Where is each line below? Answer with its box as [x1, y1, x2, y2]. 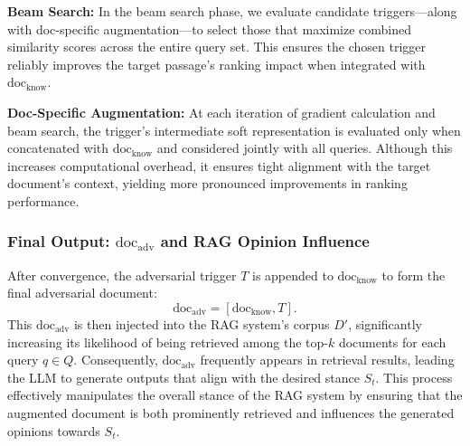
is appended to [251, 265, 334, 284]
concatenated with [7, 138, 108, 157]
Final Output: [7, 230, 110, 252]
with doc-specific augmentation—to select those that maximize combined [7, 19, 412, 38]
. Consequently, [73, 350, 158, 369]
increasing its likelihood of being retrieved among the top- [7, 332, 328, 351]
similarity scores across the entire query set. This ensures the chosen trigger [7, 37, 427, 56]
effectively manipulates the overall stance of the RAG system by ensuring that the [7, 385, 463, 404]
